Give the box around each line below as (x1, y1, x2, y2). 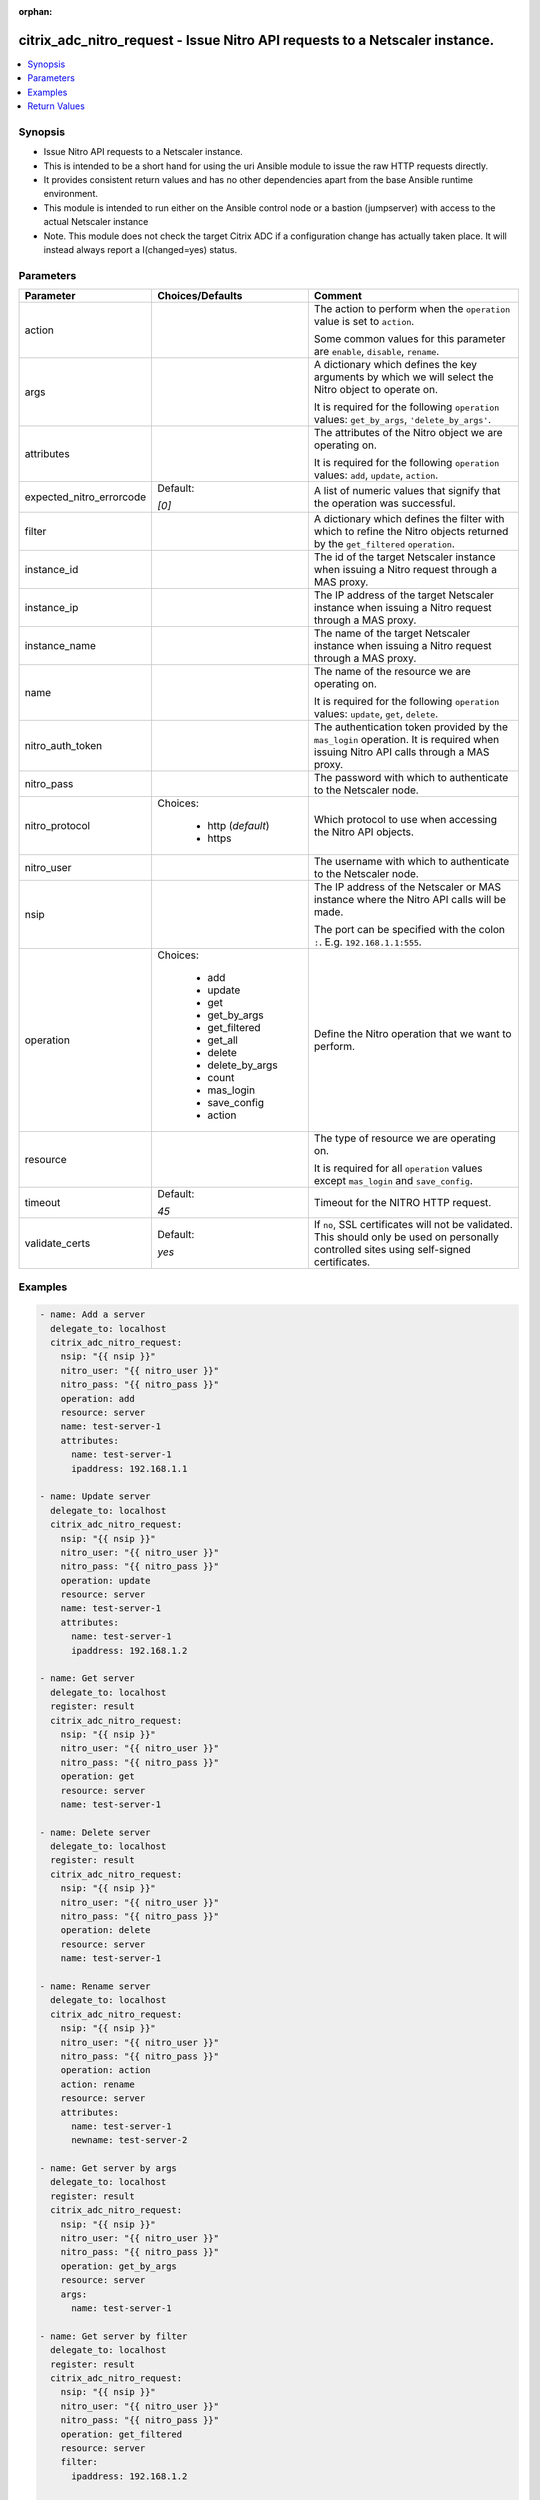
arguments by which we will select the (313, 370, 494, 384)
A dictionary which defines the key (313, 358, 477, 372)
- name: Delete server (39, 1826, 151, 1838)
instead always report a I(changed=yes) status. (43, 243, 238, 255)
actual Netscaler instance (43, 216, 149, 228)
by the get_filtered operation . (313, 537, 455, 551)
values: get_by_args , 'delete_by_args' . (313, 413, 492, 427)
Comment (313, 289, 362, 303)
